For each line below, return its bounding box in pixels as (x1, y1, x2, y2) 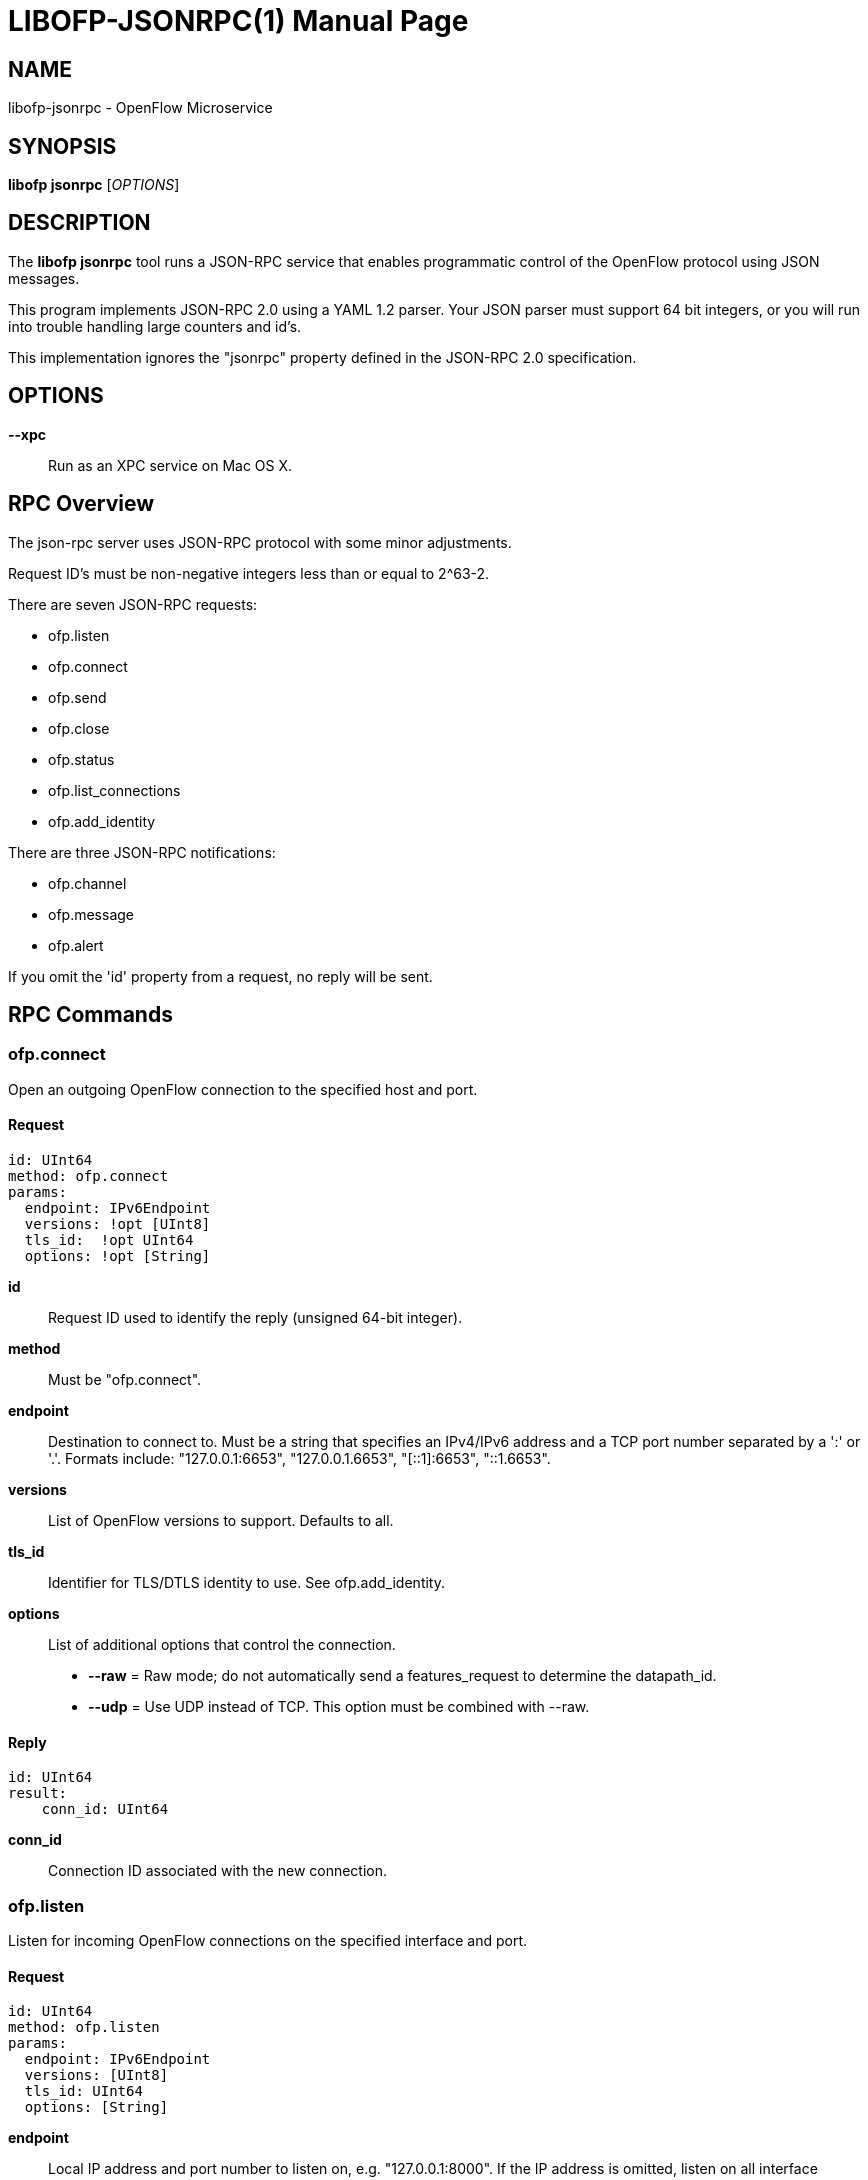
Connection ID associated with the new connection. (48, 1862, 388, 1880)
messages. (8, 269, 80, 287)
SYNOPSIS (8, 133, 117, 159)
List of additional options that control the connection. (48, 1635, 396, 1653)
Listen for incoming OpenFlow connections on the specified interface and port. (8, 1931, 528, 1949)
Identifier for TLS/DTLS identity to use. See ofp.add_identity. (48, 1573, 445, 1591)
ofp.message (48, 905, 134, 923)
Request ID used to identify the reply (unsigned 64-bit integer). (48, 1308, 463, 1326)
